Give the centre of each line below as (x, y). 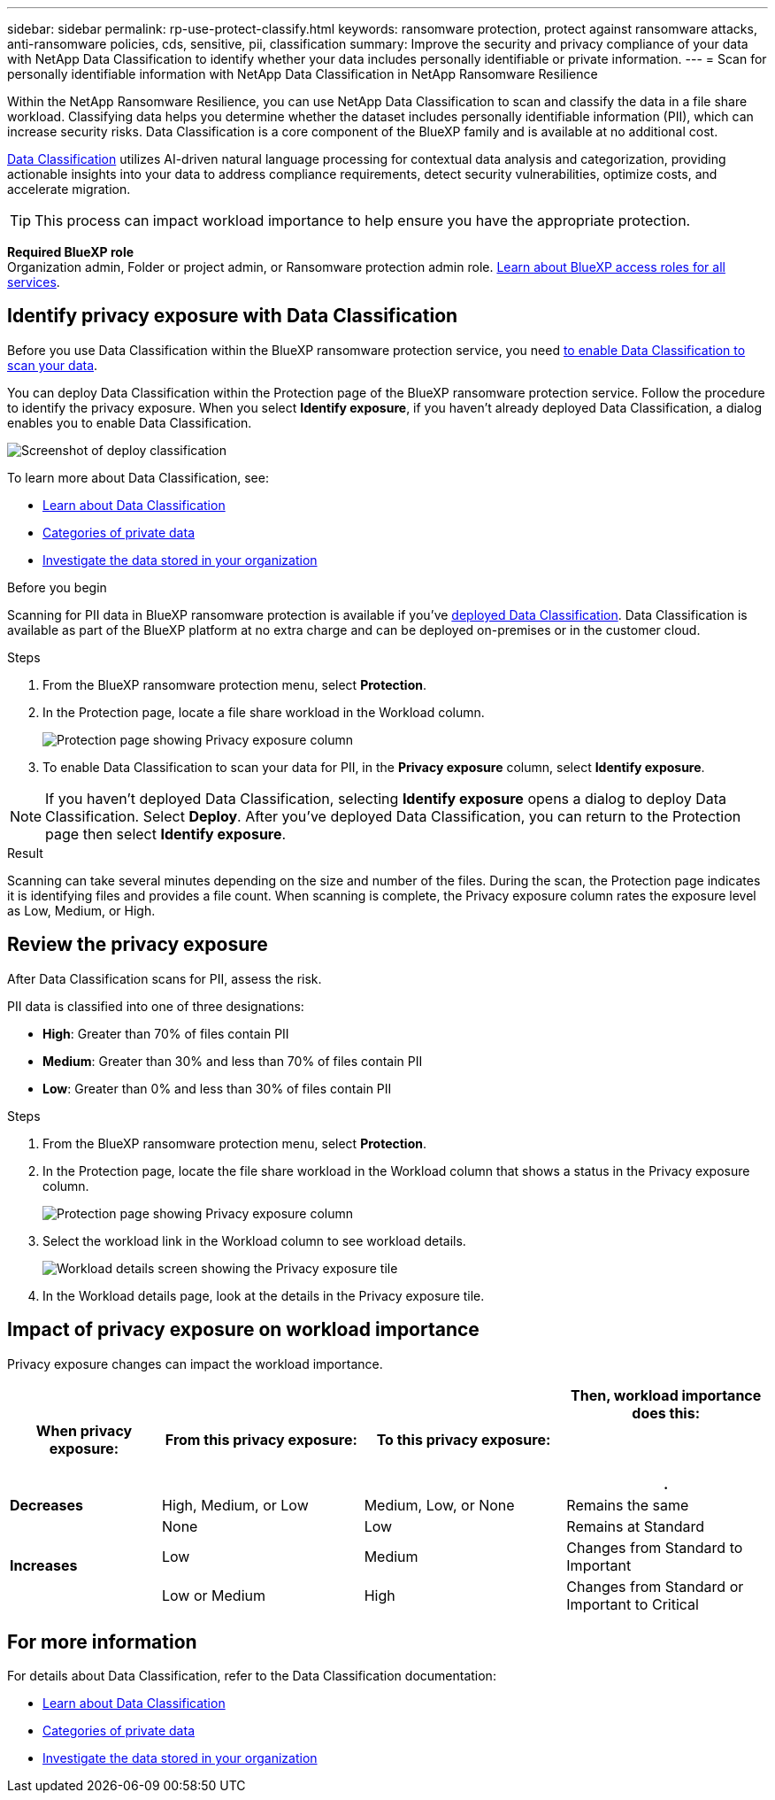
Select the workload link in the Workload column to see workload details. (254, 1240)
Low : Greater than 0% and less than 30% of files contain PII (217, 1088)
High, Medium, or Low (235, 1505)
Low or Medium (214, 1595)
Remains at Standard (636, 1526)
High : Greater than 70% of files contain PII (166, 1033)
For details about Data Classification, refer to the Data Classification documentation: (252, 1676)
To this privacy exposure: (464, 1439)
